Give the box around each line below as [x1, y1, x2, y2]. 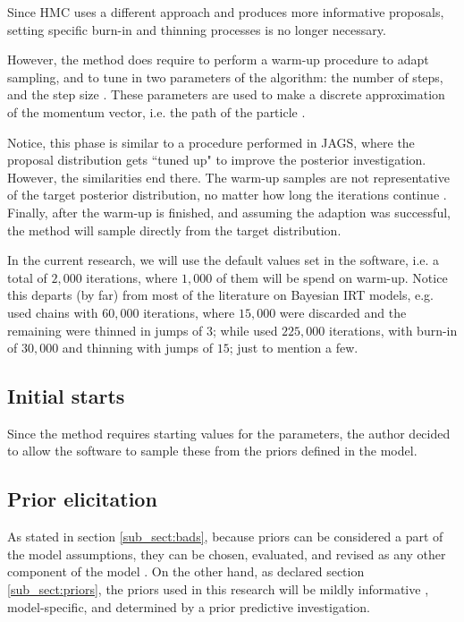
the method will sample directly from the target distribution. [7, 220, 342, 239]
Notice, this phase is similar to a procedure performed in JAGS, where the [7, 132, 415, 151]
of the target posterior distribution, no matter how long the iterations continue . [7, 185, 447, 204]
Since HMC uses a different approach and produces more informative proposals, [7, 3, 444, 21]
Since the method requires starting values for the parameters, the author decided [7, 423, 451, 442]
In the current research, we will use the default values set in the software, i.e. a [7, 251, 440, 269]
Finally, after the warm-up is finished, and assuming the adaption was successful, [7, 202, 451, 221]
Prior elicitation [7, 485, 157, 513]
